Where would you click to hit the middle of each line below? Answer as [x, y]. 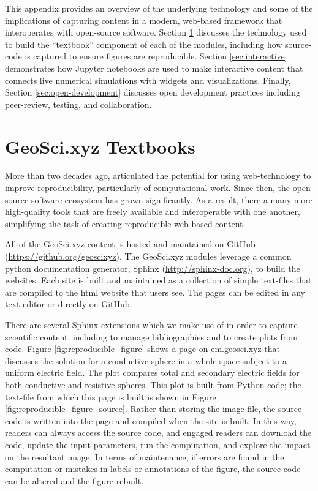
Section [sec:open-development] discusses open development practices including [153, 92]
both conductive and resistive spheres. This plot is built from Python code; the [153, 384]
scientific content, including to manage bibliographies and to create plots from [151, 336]
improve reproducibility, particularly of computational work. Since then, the [148, 188]
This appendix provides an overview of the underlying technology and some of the [159, 8]
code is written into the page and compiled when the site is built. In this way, [151, 420]
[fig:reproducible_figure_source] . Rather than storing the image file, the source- [155, 409]
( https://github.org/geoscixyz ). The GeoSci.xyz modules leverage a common [148, 256]
